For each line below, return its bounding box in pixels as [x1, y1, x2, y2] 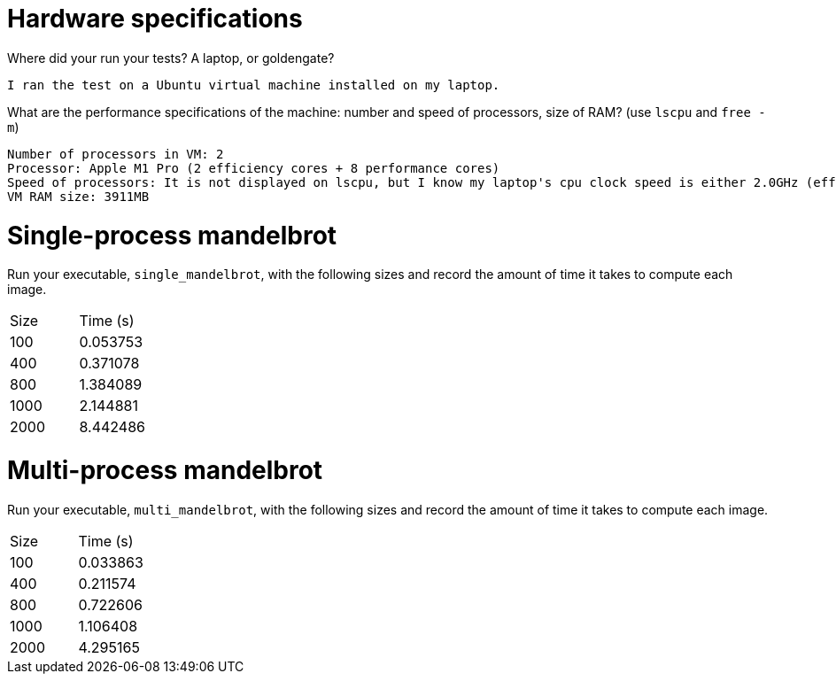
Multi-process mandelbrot [7, 455, 323, 485]
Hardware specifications [7, 4, 303, 34]
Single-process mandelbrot [7, 220, 337, 251]
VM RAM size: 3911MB [7, 189, 150, 204]
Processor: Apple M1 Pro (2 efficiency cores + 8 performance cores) [7, 160, 500, 175]
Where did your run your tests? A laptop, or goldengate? [7, 50, 335, 66]
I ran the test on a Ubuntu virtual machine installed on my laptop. [7, 77, 500, 92]
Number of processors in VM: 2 [7, 146, 224, 161]
